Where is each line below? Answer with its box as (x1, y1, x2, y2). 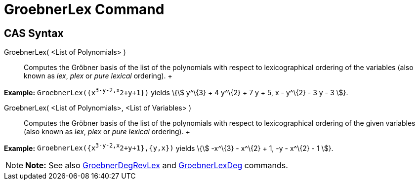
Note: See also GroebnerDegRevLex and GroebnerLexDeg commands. (25, 160, 288, 171)
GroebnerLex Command (4, 1, 165, 18)
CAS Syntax (4, 27, 64, 39)
